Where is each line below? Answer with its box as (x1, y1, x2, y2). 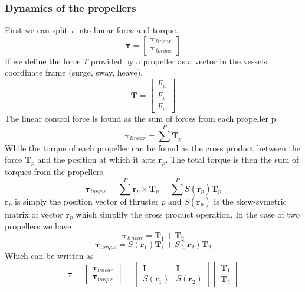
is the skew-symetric (214, 194, 287, 207)
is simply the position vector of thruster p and (15, 194, 182, 207)
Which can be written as (5, 249, 94, 262)
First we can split (5, 24, 68, 36)
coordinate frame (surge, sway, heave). (5, 66, 143, 79)
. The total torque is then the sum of (165, 153, 299, 166)
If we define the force (5, 54, 81, 67)
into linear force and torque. (77, 24, 179, 36)
